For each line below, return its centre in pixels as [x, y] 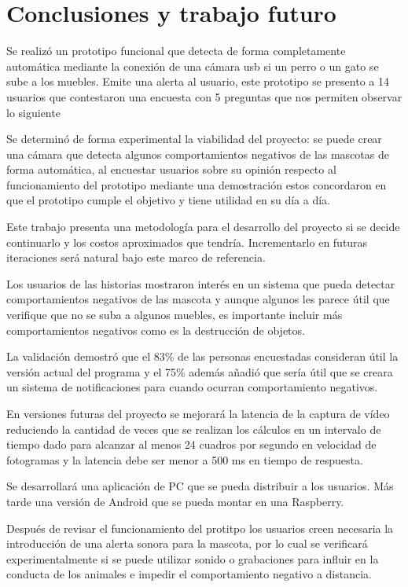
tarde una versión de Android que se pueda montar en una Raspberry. [175, 501]
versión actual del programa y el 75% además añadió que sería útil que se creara [200, 371]
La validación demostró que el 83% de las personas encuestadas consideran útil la [202, 356]
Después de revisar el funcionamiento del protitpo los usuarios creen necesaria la [200, 528]
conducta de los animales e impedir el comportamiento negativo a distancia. [189, 574]
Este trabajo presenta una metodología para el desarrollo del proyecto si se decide [203, 227]
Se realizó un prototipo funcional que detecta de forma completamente [176, 51]
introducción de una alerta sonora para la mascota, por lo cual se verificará [187, 543]
